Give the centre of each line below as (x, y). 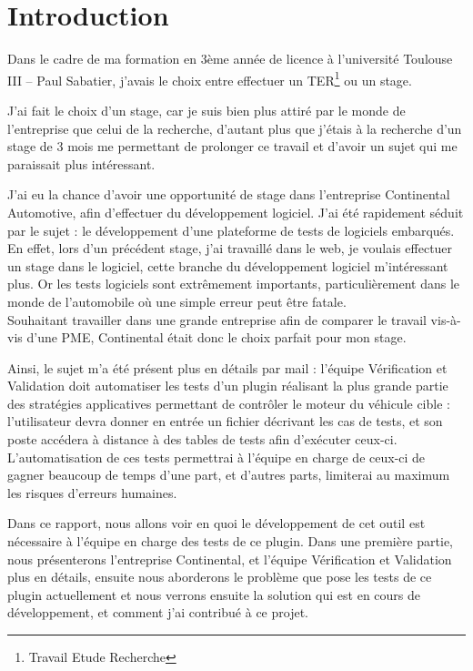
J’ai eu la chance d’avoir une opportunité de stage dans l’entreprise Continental (229, 194)
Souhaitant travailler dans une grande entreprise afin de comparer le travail (217, 319)
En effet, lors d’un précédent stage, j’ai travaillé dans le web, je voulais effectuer (230, 248)
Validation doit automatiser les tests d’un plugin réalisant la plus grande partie (228, 386)
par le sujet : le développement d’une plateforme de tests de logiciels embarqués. (231, 230)
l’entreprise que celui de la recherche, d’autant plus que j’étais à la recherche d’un (235, 128)
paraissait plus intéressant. (81, 163)
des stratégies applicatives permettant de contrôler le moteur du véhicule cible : (229, 403)
